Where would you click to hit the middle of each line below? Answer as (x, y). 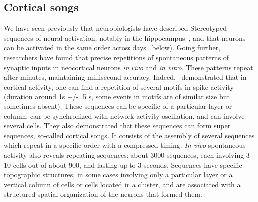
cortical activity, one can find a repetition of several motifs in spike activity (119, 86)
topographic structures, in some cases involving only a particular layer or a (118, 174)
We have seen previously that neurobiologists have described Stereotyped (115, 28)
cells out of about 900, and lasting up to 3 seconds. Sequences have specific (128, 164)
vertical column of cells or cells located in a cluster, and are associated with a (122, 184)
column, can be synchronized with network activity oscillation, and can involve (124, 116)
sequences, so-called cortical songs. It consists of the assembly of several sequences (129, 135)
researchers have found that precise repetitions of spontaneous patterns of (117, 57)
